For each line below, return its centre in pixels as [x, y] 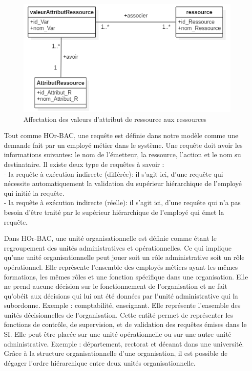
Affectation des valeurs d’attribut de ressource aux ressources [115, 119]
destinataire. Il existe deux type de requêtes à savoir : [84, 164]
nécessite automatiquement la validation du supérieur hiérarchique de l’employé [123, 183]
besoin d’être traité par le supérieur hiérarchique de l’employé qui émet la [114, 212]
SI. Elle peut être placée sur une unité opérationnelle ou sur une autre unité [118, 334]
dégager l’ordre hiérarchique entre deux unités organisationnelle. [100, 362]
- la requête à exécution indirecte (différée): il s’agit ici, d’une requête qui [114, 174]
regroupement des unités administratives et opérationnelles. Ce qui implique [118, 247]
